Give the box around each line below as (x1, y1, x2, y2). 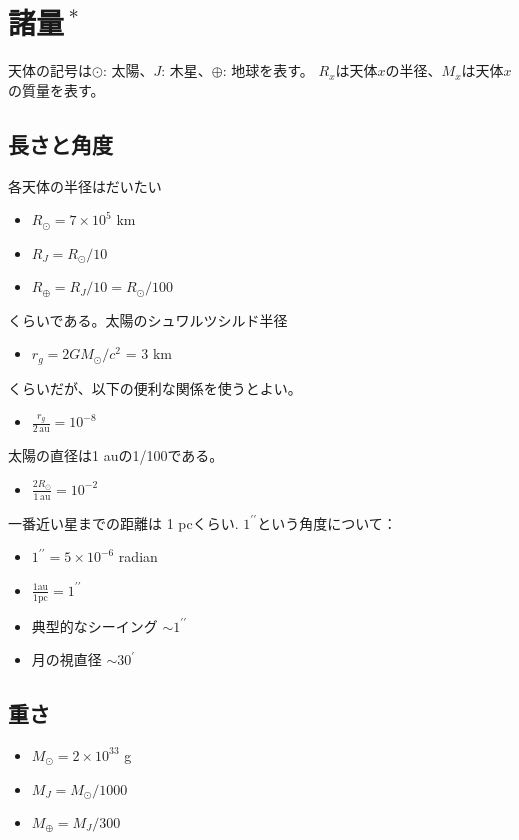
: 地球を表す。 (222, 60, 314, 81)
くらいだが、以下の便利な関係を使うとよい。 (8, 377, 302, 398)
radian (118, 546, 158, 567)
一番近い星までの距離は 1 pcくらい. (8, 512, 239, 533)
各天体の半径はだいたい (8, 175, 162, 196)
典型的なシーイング (31, 615, 158, 636)
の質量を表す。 (8, 79, 105, 100)
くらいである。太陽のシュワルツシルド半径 (8, 309, 288, 330)
